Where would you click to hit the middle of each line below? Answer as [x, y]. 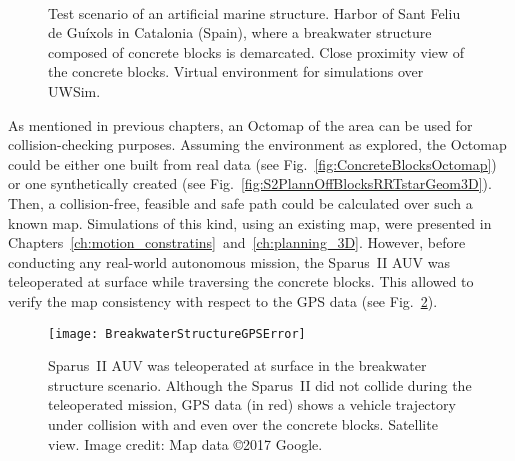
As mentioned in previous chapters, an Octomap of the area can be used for [240, 124]
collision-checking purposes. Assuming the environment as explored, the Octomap [257, 144]
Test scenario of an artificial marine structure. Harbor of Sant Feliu [254, 12]
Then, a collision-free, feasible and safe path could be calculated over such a [240, 202]
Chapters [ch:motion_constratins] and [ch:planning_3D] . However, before [237, 242]
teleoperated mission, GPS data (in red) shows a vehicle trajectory [252, 404]
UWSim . [74, 90]
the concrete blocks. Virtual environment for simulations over [236, 71]
